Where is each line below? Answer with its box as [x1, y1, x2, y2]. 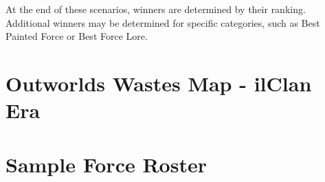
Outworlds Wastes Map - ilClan [5, 69, 312, 97]
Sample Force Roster [5, 150, 207, 178]
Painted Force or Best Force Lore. [5, 29, 148, 43]
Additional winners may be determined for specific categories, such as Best [5, 15, 320, 30]
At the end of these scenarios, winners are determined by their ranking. [5, 2, 306, 16]
